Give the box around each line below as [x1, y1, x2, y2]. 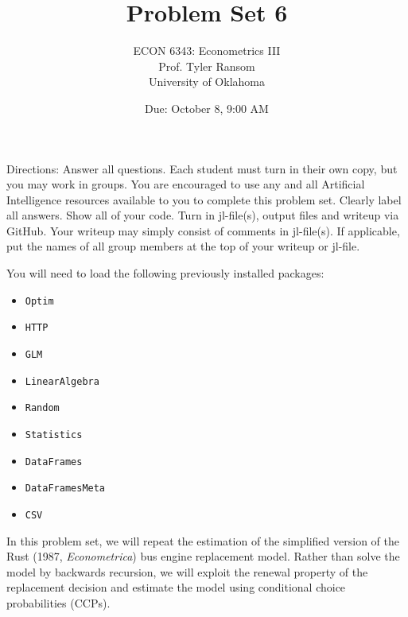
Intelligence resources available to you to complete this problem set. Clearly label [6, 191, 402, 208]
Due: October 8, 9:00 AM [145, 99, 269, 116]
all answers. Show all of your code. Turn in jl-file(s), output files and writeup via [6, 207, 399, 223]
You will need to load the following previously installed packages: [6, 265, 324, 281]
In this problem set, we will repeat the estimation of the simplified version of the [6, 532, 399, 549]
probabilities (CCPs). [6, 594, 111, 611]
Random [25, 402, 60, 414]
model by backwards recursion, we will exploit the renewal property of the [6, 563, 368, 580]
